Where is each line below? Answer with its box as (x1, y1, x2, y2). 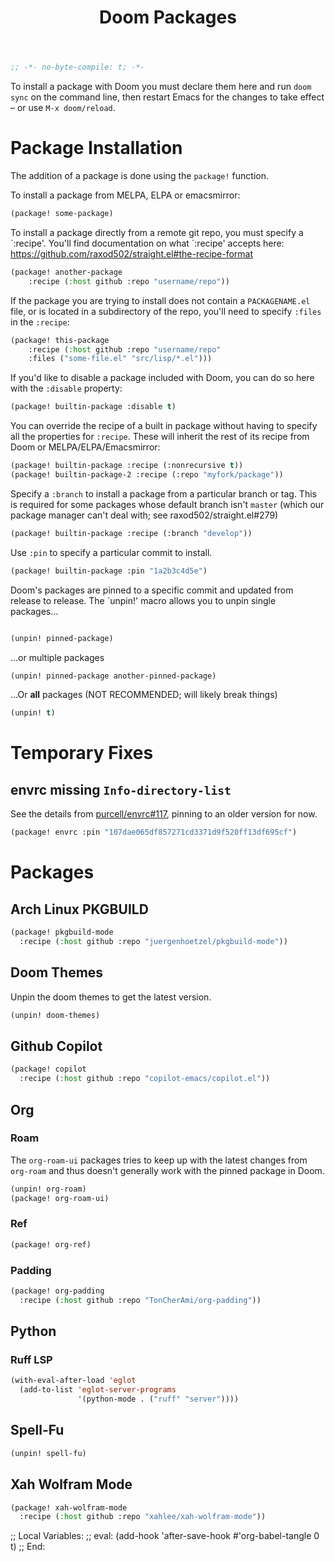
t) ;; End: (10, 1541, 46, 1553)
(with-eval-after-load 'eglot (10, 1376, 137, 1386)
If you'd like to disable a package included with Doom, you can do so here (10, 372, 315, 384)
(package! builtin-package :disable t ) (10, 402, 177, 412)
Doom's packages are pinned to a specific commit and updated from (10, 584, 294, 596)
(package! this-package (10, 335, 110, 345)
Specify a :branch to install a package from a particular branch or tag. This (10, 487, 317, 500)
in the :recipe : (10, 316, 70, 328)
